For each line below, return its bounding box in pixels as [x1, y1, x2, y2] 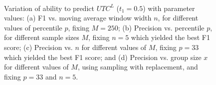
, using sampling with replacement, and [77, 61, 198, 72]
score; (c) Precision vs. [4, 41, 73, 52]
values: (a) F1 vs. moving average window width [4, 12, 152, 23]
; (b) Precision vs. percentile [118, 22, 205, 32]
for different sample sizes [4, 32, 79, 42]
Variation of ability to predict [4, 2, 94, 13]
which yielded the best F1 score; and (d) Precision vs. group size [4, 51, 202, 62]
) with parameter [143, 2, 195, 13]
